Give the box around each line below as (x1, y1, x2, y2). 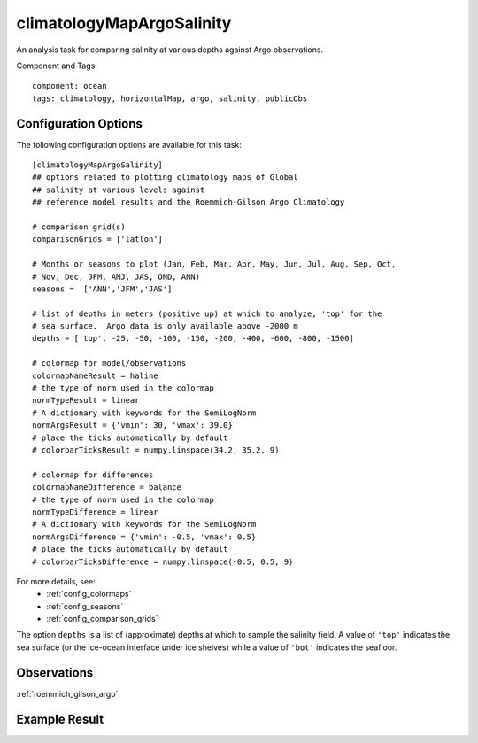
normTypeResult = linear (32, 395, 140, 406)
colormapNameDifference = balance (32, 483, 181, 492)
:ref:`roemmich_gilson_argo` (16, 688, 119, 699)
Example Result (16, 711, 104, 726)
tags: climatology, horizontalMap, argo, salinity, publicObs (32, 93, 308, 104)
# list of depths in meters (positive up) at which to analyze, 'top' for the (32, 308, 382, 319)
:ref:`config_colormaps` (46, 589, 132, 600)
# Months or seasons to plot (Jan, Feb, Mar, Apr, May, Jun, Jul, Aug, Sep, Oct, (32, 259, 397, 269)
